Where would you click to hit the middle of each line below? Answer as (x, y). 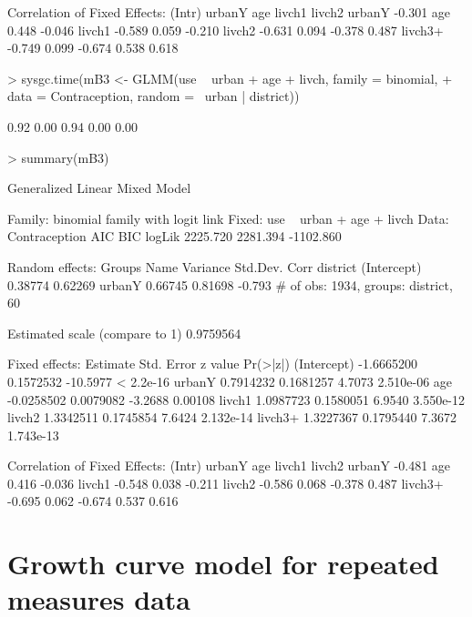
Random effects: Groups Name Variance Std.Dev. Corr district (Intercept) (215, 266)
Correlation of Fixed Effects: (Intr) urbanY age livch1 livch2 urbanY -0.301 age (229, 12)
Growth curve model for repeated (223, 564)
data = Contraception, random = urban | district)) (154, 96)
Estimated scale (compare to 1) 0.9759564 (124, 333)
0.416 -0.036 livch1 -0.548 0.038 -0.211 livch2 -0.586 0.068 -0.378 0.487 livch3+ (226, 483)
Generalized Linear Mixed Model (99, 188)
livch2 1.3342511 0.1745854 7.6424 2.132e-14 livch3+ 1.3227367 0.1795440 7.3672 (232, 417)
